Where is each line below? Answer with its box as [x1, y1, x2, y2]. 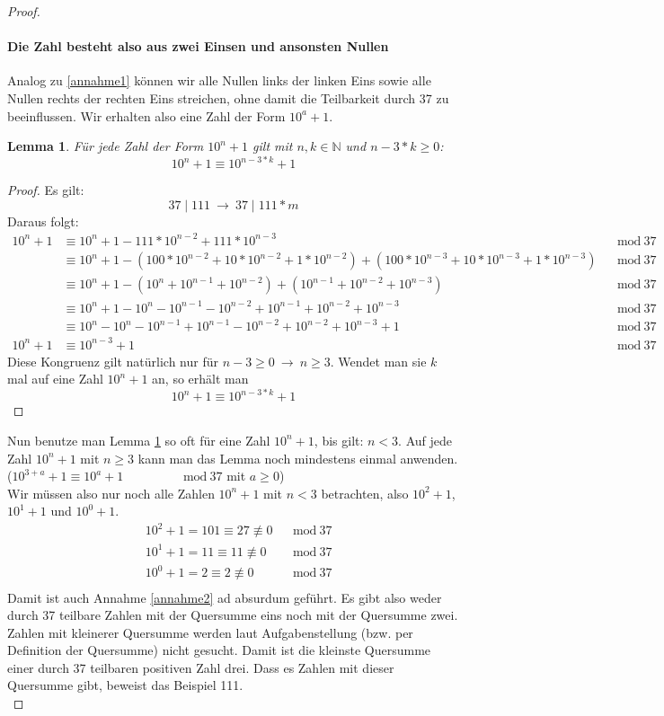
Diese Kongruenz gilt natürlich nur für [7, 351, 218, 370]
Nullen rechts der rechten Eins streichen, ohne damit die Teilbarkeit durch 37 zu [7, 88, 449, 107]
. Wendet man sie [330, 351, 427, 370]
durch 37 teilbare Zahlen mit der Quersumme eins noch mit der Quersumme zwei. [7, 606, 458, 624]
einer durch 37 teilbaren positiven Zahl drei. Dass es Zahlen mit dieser [7, 658, 394, 676]
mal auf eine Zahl [7, 369, 103, 388]
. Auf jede [398, 430, 452, 449]
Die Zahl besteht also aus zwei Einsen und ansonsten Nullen [7, 37, 389, 56]
